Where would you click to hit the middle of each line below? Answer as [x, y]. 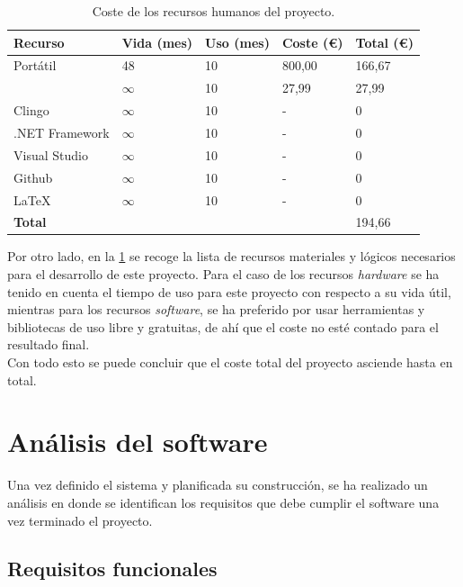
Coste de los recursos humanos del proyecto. [214, 11]
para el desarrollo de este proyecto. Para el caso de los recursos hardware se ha [223, 274]
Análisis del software [138, 442]
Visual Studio [51, 154]
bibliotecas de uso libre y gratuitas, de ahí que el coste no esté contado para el [223, 326]
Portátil [35, 65]
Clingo [31, 110]
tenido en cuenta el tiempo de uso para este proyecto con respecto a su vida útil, [229, 291]
